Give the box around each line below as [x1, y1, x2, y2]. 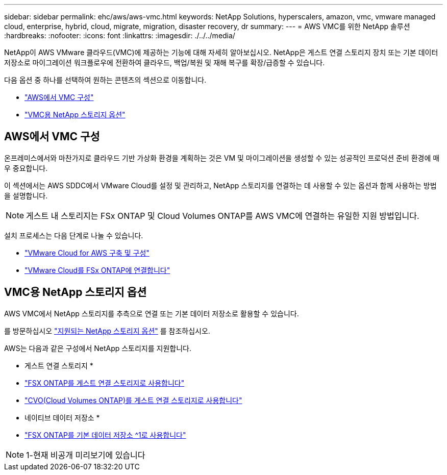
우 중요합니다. [4, 163, 48, 172]
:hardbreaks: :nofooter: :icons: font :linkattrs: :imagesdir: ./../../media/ [4, 31, 235, 40]
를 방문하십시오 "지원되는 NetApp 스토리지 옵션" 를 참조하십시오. [4, 326, 210, 335]
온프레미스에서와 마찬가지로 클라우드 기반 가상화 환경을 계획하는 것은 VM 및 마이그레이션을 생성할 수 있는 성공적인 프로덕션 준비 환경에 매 [4, 153, 440, 162]
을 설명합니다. [4, 191, 48, 200]
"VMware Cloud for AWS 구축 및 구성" [24, 248, 150, 257]
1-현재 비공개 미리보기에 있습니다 [26, 449, 145, 460]
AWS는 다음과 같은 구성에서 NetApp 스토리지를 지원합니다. [4, 343, 191, 353]
